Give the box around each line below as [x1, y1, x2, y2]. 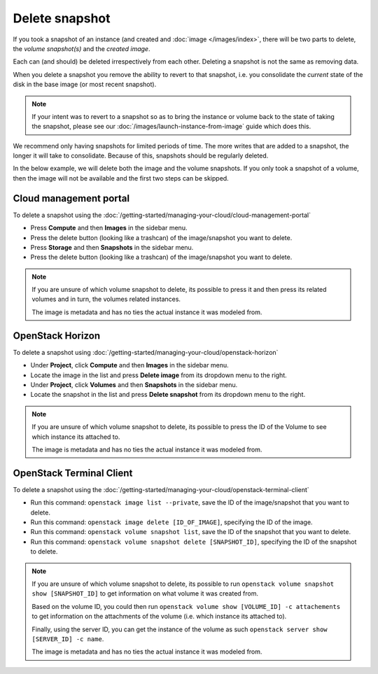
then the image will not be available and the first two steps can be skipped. [13, 174, 229, 182]
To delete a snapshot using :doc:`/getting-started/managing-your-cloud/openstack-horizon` [13, 348, 279, 356]
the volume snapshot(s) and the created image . [13, 44, 150, 52]
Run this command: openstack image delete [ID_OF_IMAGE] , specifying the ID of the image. [30, 518, 313, 526]
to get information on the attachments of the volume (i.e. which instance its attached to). [31, 612, 287, 621]
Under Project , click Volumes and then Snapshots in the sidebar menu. [30, 380, 238, 388]
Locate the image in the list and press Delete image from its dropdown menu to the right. [30, 371, 287, 379]
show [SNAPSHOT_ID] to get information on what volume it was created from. [31, 589, 259, 598]
